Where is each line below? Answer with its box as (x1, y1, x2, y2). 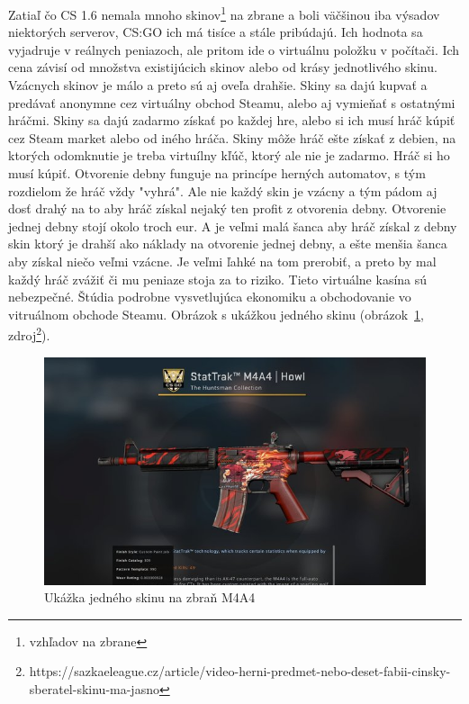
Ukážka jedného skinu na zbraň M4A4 (44, 588, 256, 607)
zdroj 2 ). (8, 323, 50, 344)
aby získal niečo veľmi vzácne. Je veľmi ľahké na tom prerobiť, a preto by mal (8, 251, 437, 270)
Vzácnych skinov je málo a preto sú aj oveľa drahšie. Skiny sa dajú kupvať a (8, 76, 428, 95)
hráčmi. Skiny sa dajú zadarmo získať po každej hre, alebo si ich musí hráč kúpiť (8, 111, 455, 130)
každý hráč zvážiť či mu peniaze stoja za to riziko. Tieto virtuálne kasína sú (8, 269, 428, 288)
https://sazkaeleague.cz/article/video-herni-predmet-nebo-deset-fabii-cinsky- (29, 662, 451, 681)
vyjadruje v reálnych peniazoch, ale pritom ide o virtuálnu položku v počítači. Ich (8, 40, 460, 59)
